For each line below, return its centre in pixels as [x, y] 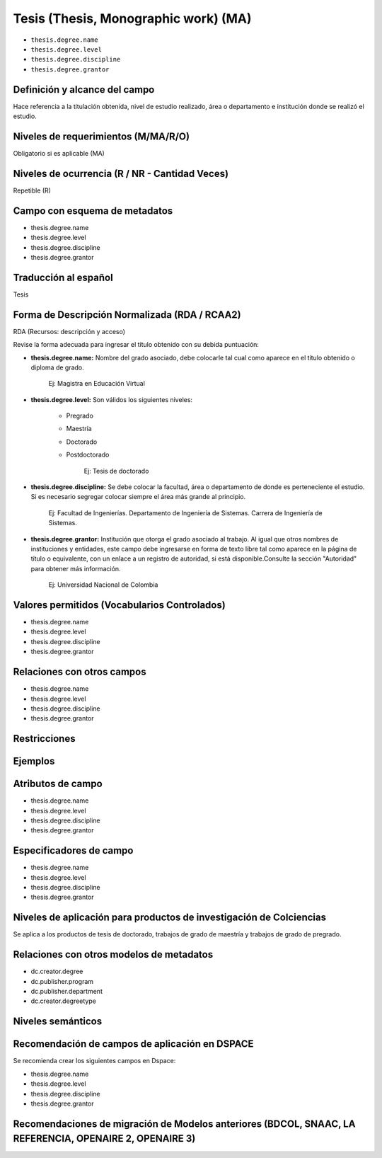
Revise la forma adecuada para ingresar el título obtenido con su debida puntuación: [136, 345]
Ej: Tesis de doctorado [116, 471]
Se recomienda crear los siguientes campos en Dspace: [94, 1061]
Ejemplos [34, 761]
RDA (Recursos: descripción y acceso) [69, 331]
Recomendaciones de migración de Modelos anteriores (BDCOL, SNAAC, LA [184, 1124]
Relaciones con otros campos [80, 672]
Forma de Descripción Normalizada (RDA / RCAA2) [127, 315]
